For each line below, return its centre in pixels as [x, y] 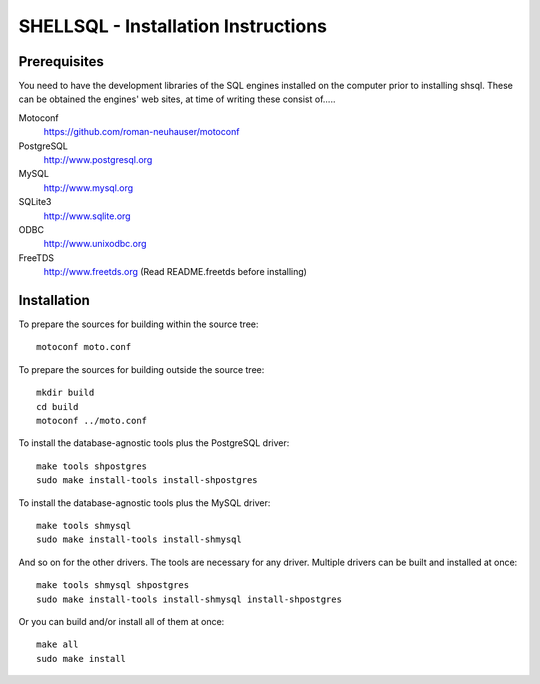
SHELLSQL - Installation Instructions [172, 26]
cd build [57, 406]
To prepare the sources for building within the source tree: [138, 324]
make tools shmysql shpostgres [113, 585]
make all [57, 644]
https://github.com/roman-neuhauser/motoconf [141, 132]
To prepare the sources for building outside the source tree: [141, 369]
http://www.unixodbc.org [95, 244]
